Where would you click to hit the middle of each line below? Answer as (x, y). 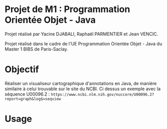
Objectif (22, 70)
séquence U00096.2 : (27, 94)
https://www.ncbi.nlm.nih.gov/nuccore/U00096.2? (103, 94)
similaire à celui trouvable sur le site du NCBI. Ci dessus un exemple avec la (83, 89)
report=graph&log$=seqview (33, 99)
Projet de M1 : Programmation (67, 9)
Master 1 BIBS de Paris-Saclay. (36, 49)
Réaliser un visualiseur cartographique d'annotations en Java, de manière (81, 83)
